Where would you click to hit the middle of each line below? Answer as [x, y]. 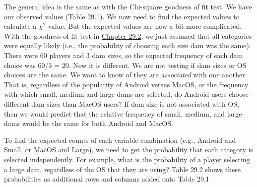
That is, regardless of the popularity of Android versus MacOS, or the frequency [126, 84]
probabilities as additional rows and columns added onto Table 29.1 [107, 179]
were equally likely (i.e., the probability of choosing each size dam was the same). [128, 45]
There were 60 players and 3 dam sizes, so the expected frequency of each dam [124, 55]
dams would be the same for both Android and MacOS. [89, 123]
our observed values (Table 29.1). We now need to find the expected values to [122, 16]
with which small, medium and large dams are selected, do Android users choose [126, 94]
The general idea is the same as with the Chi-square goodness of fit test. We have [128, 6]
